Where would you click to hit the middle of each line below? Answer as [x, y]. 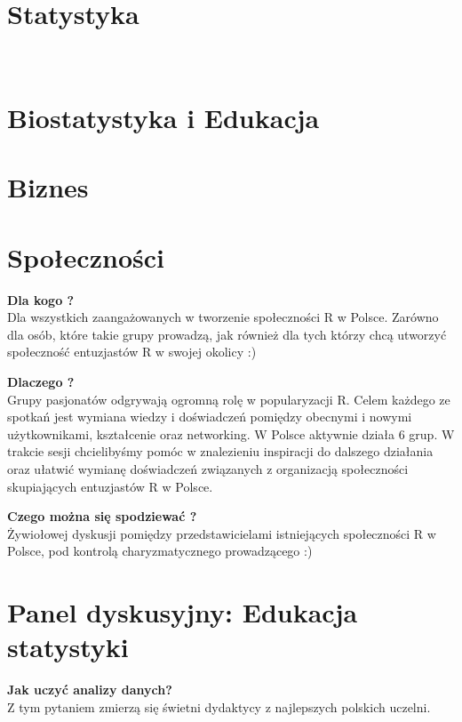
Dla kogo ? [41, 299]
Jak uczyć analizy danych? [90, 690]
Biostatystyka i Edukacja [163, 117]
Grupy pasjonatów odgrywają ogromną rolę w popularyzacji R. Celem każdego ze [229, 399]
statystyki [68, 647]
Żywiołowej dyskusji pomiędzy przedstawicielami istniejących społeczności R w [222, 533]
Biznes [48, 187]
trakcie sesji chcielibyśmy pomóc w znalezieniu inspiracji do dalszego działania [220, 451]
